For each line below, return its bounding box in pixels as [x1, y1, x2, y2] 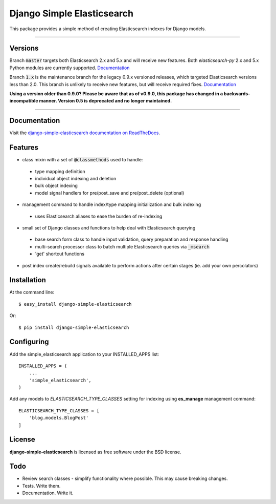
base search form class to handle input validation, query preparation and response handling [35, 236, 228, 243]
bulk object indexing [35, 182, 78, 189]
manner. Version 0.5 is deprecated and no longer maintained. [39, 98, 172, 104]
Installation [9, 276, 46, 284]
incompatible [9, 98, 38, 104]
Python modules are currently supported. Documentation [9, 65, 130, 71]
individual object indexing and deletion [35, 176, 117, 181]
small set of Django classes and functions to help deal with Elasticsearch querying [22, 224, 196, 230]
